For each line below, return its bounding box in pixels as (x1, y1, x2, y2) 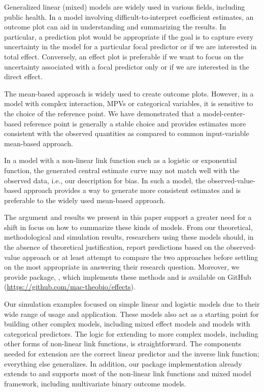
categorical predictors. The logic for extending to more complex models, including (4, 328, 258, 339)
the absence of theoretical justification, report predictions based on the (4, 242, 224, 252)
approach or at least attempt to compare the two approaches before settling (22, 251, 258, 262)
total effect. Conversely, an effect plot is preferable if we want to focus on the (4, 51, 244, 61)
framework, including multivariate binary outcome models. (4, 378, 186, 388)
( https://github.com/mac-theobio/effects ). (4, 281, 136, 292)
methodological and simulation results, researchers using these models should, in (4, 232, 254, 242)
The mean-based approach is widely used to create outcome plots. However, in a (4, 88, 254, 99)
